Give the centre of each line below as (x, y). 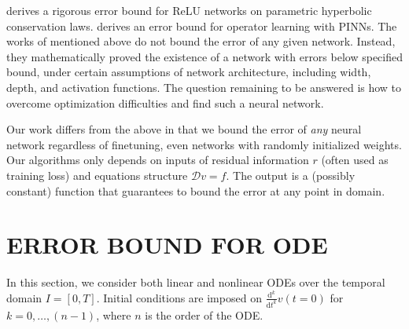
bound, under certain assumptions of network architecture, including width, (189, 72)
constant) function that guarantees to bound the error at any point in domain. (196, 190)
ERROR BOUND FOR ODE (167, 245)
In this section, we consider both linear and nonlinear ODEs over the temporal (196, 282)
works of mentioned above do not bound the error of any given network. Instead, (201, 41)
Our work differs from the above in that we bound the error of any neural (184, 129)
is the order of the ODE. (204, 314)
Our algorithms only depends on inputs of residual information (158, 160)
